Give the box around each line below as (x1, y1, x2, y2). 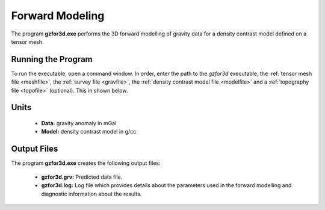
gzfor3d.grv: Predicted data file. (41, 173, 123, 181)
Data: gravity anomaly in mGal (41, 120, 117, 127)
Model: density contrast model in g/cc (41, 128, 137, 135)
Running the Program (11, 54, 93, 64)
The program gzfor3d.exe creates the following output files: (11, 159, 161, 167)
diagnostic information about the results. (41, 190, 142, 197)
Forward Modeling (11, 9, 105, 22)
